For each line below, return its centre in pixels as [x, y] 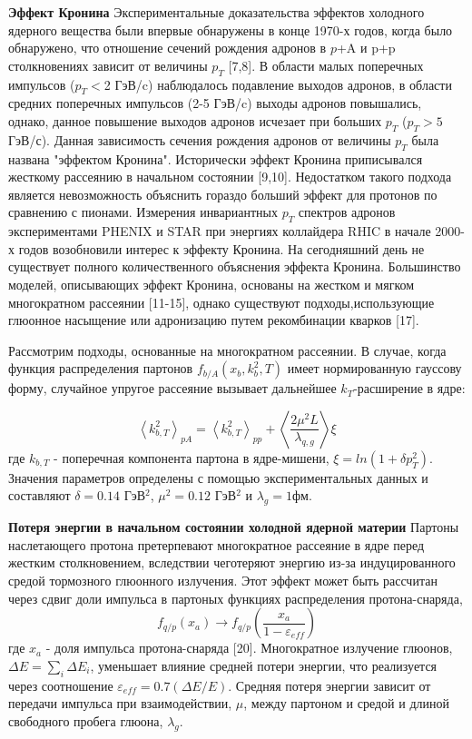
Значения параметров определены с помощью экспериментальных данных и [218, 477]
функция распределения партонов [101, 368]
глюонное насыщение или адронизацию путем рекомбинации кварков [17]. [214, 320]
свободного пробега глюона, [86, 720]
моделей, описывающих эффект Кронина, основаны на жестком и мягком [211, 284]
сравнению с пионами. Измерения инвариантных [143, 212]
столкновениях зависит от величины [108, 65]
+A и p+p [366, 48]
